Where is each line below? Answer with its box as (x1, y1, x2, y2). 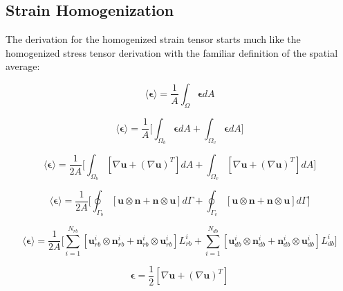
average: (6, 59, 40, 73)
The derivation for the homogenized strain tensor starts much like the (6, 32, 301, 46)
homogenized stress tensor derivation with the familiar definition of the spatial (6, 45, 338, 60)
